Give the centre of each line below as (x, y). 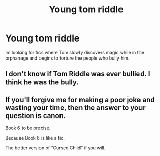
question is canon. (36, 116)
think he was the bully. (42, 82)
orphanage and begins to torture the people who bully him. (67, 58)
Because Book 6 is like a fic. (35, 138)
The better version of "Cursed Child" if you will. (55, 148)
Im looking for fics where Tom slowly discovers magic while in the (75, 52)
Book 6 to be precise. (28, 128)
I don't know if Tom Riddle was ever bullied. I (78, 74)
